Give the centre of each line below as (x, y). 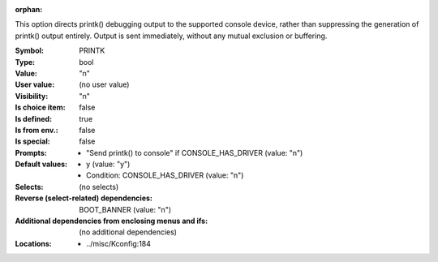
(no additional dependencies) (128, 232)
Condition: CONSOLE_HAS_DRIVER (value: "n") (165, 175)
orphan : (29, 9)
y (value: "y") (108, 164)
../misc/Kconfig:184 (119, 243)
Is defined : (34, 118)
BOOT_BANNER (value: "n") (125, 209)
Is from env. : (36, 130)
